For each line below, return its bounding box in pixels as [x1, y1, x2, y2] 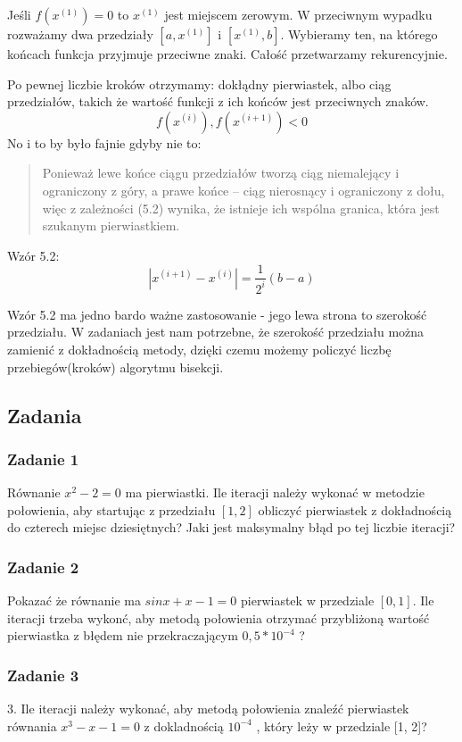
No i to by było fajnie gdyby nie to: [7, 133, 202, 152]
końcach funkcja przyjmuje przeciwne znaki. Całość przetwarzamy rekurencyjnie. [7, 45, 448, 63]
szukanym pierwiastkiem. [42, 216, 180, 235]
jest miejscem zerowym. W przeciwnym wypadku [164, 5, 433, 23]
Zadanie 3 [7, 663, 79, 686]
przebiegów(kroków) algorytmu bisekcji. [7, 357, 224, 376]
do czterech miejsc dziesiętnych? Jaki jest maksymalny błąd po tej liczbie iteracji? [7, 518, 456, 537]
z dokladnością [144, 716, 224, 735]
